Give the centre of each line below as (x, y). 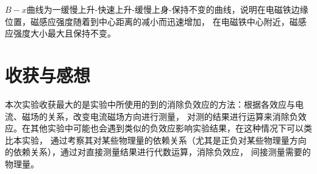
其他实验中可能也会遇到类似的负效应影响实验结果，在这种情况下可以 (167, 128)
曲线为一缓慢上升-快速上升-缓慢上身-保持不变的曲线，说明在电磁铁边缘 (167, 9)
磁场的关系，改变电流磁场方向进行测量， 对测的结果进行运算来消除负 (160, 116)
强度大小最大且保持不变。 (64, 33)
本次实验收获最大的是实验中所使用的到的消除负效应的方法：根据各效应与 (150, 104)
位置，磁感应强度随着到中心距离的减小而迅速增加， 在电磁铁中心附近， (147, 21)
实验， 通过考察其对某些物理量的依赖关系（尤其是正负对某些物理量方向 (164, 140)
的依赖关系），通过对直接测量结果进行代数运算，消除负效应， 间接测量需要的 (158, 152)
